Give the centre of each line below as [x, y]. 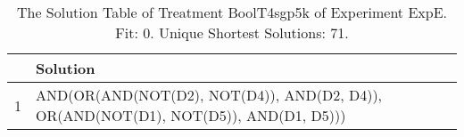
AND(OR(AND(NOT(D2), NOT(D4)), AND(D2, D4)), [209, 95]
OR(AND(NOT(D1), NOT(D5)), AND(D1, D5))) [191, 115]
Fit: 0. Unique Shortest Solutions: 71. [232, 32]
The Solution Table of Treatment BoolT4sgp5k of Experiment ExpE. [232, 12]
